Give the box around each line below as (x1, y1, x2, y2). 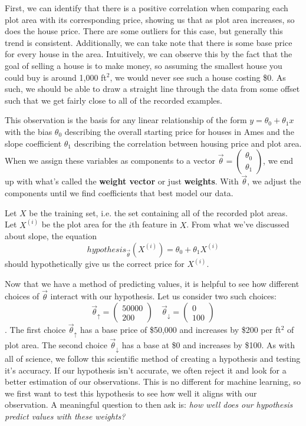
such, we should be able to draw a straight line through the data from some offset (5, 82, 300, 95)
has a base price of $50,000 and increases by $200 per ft (80, 323, 281, 336)
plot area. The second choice (5, 339, 107, 351)
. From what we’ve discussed (186, 218, 289, 230)
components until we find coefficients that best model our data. (5, 186, 233, 199)
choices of (5, 290, 40, 302)
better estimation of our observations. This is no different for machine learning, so (5, 375, 301, 388)
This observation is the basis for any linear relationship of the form (5, 114, 247, 126)
